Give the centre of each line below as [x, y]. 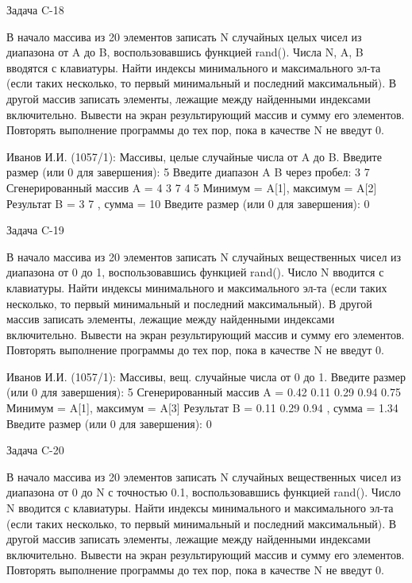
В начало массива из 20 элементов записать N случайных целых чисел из [184, 36]
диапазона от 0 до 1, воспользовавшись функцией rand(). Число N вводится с [195, 272]
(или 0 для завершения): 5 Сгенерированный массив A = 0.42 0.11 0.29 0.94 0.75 [204, 392]
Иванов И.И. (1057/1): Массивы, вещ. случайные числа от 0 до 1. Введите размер [206, 376]
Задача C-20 [35, 450]
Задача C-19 [35, 230]
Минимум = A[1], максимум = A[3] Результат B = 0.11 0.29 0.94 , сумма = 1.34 [202, 408]
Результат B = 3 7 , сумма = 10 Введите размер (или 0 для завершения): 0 [188, 203]
